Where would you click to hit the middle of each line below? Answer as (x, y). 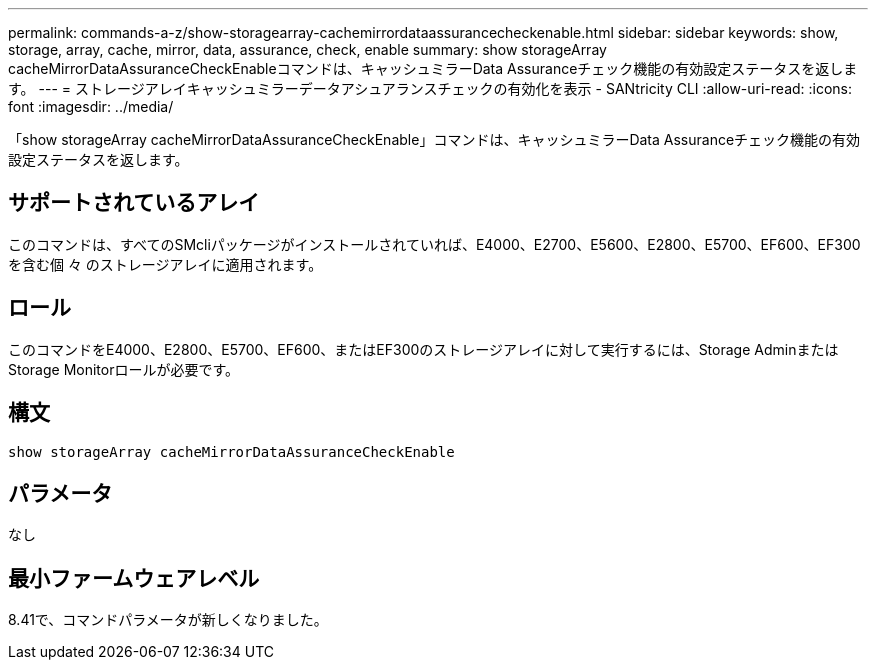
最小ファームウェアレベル (134, 578)
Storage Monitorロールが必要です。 (124, 369)
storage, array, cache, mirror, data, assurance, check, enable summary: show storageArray (307, 49)
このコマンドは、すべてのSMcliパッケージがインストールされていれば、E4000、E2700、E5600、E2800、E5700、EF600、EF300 (434, 244)
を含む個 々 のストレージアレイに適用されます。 (165, 264)
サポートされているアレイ (134, 203)
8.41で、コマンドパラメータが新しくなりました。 (168, 620)
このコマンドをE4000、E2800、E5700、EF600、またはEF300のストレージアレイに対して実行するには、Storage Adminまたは (423, 349)
